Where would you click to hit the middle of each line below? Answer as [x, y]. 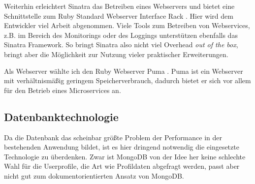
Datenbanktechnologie [61, 116]
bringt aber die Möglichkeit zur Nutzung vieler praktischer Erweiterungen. [116, 54]
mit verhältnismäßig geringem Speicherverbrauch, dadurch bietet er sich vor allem [127, 80]
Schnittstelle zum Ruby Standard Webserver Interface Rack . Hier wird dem [119, 15]
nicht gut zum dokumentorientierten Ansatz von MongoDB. [94, 175]
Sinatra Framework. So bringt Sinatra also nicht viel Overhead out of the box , [121, 45]
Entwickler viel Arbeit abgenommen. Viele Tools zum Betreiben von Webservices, [127, 25]
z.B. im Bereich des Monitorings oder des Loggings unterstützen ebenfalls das [121, 35]
